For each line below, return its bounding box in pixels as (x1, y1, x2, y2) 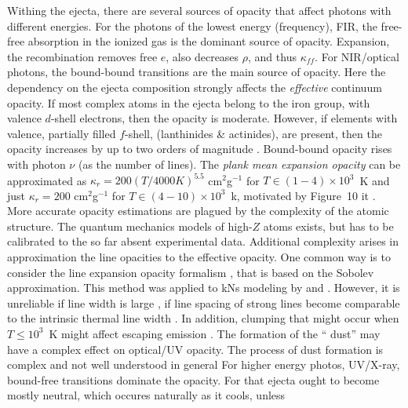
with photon (7, 155, 66, 172)
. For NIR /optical (315, 48, 399, 64)
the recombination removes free (7, 48, 158, 64)
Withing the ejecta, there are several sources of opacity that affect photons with (7, 2, 392, 18)
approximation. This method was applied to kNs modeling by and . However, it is (7, 279, 400, 296)
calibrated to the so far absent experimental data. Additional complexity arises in (7, 233, 399, 250)
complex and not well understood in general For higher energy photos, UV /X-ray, (7, 356, 400, 373)
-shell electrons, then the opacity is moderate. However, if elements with (50, 110, 398, 126)
